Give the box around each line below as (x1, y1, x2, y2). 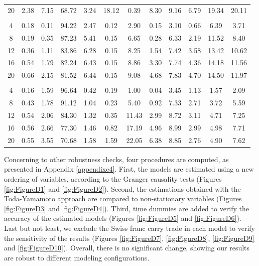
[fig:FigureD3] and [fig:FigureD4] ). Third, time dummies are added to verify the (4, 203, 249, 213)
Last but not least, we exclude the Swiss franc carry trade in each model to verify (4, 222, 255, 233)
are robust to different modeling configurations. (4, 252, 150, 262)
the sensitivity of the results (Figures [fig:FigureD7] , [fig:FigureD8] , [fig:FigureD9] (4, 232, 254, 243)
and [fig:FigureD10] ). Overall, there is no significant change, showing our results (4, 242, 250, 253)
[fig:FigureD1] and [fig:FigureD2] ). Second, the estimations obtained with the (4, 183, 241, 194)
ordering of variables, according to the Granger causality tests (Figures (4, 173, 222, 184)
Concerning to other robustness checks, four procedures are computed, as (4, 154, 229, 164)
